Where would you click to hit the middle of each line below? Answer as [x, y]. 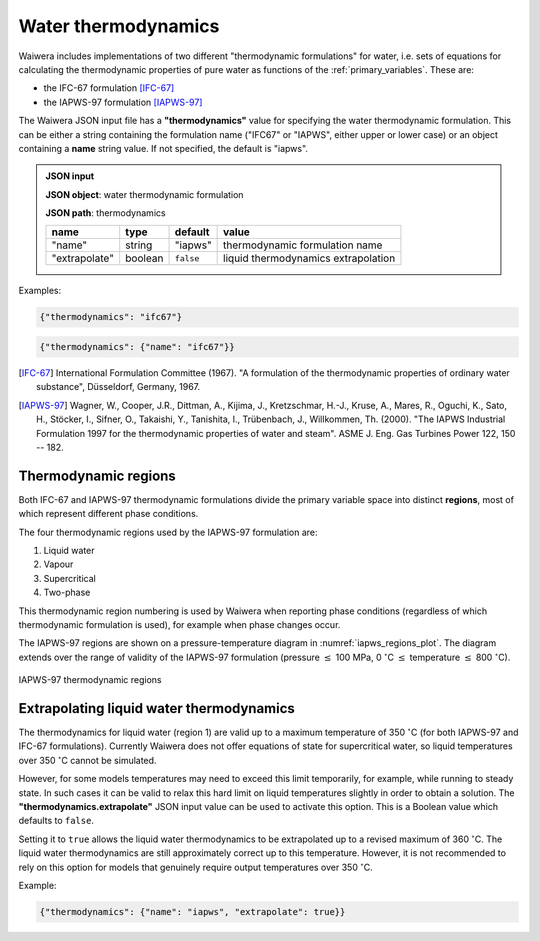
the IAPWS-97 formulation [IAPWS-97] [123, 102]
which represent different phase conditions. [108, 514]
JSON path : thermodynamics [105, 213]
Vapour [58, 564]
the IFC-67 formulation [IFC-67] [109, 88]
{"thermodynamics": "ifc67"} [111, 317]
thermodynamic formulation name [303, 245]
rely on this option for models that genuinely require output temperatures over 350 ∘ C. [196, 866]
